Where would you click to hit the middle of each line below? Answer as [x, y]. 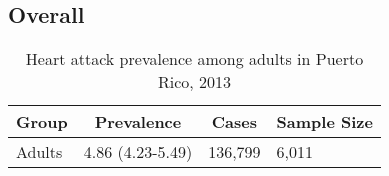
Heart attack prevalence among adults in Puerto [194, 59]
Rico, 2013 [194, 82]
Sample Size [324, 122]
